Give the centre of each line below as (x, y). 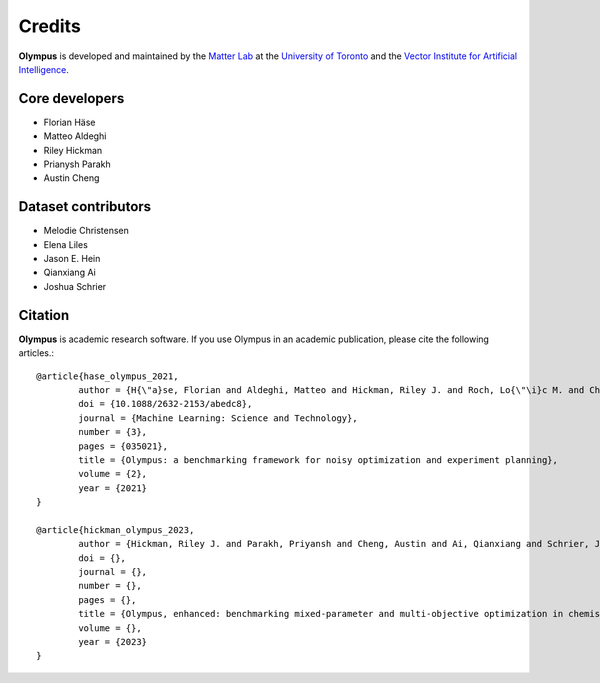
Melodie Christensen (86, 231)
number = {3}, (113, 432)
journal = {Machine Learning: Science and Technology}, (218, 418)
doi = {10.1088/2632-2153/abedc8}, (165, 404)
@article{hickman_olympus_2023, (115, 529)
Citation (44, 315)
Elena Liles (66, 244)
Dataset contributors (85, 206)
